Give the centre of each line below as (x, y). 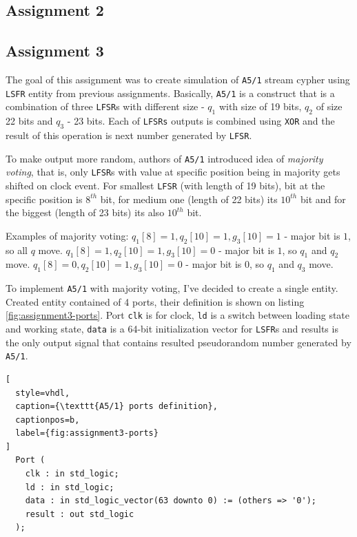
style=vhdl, (43, 393)
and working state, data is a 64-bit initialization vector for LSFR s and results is (172, 328)
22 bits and (29, 121)
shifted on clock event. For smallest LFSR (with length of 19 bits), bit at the (165, 185)
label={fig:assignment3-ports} (87, 433)
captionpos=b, (48, 420)
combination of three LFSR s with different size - (105, 106)
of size (329, 106)
